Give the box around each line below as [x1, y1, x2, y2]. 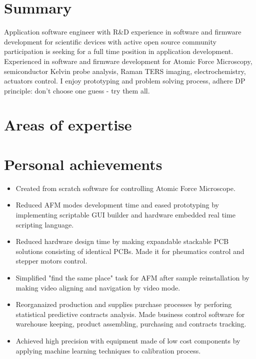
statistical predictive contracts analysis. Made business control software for [15, 308, 245, 319]
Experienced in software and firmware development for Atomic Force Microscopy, [4, 55, 252, 66]
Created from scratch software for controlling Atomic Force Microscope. [15, 182, 235, 193]
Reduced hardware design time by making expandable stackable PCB [15, 236, 229, 246]
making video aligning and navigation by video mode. [15, 282, 180, 292]
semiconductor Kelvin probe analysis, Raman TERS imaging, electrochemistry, [4, 65, 246, 76]
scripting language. [15, 219, 74, 229]
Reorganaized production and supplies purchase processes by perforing [15, 299, 232, 309]
